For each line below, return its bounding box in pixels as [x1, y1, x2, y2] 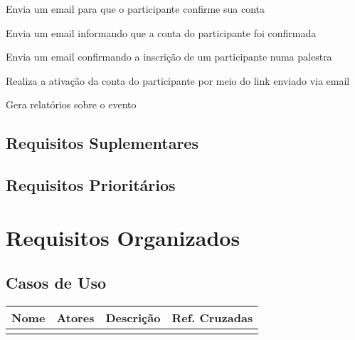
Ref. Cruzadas [171, 309, 253, 326]
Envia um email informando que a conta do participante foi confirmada [6, 25, 317, 40]
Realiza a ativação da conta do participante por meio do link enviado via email [6, 73, 350, 88]
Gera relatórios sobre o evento [6, 97, 137, 112]
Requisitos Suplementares [6, 132, 198, 154]
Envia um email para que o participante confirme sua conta [6, 1, 265, 16]
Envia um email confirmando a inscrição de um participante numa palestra [6, 49, 332, 64]
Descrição [105, 309, 161, 326]
